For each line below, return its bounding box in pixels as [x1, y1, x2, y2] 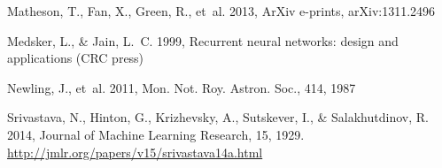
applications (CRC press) [7, 49, 144, 67]
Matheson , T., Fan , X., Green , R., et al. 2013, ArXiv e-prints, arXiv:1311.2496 [7, 2, 436, 19]
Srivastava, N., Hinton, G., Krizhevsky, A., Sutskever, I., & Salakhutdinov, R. [7, 108, 429, 126]
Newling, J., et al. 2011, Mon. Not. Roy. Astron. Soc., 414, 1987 [7, 78, 356, 96]
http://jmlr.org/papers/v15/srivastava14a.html [7, 142, 263, 161]
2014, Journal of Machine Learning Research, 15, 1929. [7, 125, 305, 143]
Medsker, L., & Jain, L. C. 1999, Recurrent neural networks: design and [7, 31, 399, 50]
